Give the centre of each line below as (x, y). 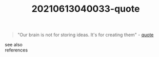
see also (14, 45)
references (16, 50)
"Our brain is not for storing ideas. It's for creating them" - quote (85, 35)
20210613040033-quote (86, 9)
